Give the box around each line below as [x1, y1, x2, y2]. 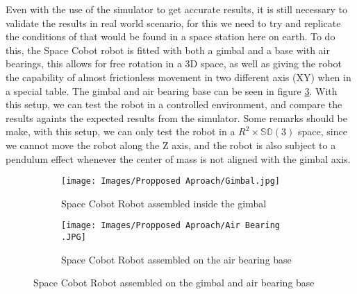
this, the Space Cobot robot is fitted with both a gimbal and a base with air [6, 42, 330, 57]
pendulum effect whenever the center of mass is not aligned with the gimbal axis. [6, 151, 351, 166]
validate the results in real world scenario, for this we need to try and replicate [6, 15, 341, 30]
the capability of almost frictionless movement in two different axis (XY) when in [6, 69, 351, 84]
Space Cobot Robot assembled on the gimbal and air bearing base [33, 275, 315, 290]
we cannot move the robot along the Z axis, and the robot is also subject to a [6, 137, 336, 152]
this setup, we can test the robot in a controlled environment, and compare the [6, 97, 342, 112]
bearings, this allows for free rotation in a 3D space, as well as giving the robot [6, 56, 342, 71]
